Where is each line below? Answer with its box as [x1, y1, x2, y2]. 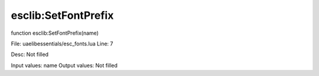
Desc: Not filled [11, 51, 49, 58]
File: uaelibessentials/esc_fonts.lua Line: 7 [11, 40, 113, 47]
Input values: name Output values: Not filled [11, 62, 118, 69]
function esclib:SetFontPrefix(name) [11, 29, 99, 37]
